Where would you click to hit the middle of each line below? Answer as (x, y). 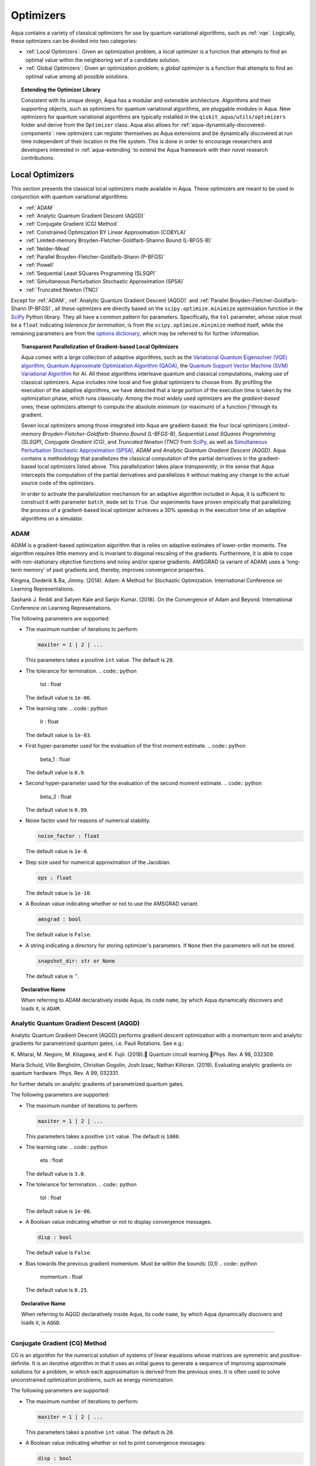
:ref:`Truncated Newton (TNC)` (62, 290)
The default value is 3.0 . (55, 1173)
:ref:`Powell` (40, 265)
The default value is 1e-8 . (57, 851)
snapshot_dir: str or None (76, 961)
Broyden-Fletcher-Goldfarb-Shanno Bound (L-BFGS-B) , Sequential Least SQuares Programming (159, 433)
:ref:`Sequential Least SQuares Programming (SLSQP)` (91, 273)
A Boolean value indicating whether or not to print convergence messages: (116, 1443)
